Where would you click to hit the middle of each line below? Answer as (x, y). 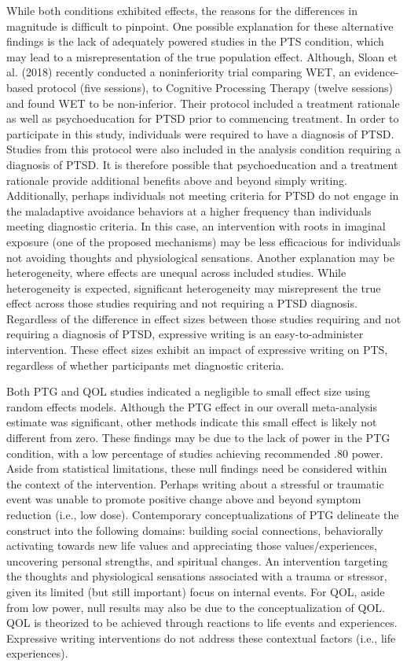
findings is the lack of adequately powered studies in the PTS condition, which (195, 41)
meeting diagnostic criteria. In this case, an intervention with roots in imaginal (196, 226)
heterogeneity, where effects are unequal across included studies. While (176, 273)
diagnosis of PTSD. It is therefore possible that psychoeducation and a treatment (202, 164)
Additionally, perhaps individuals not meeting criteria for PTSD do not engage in (203, 195)
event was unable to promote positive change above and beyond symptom (184, 499)
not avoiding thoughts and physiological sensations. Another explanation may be (200, 257)
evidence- (376, 72)
